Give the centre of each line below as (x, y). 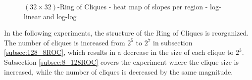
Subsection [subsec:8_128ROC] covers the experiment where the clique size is (121, 61)
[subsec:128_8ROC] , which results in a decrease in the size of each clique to (119, 52)
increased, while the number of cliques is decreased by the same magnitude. (119, 71)
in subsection (173, 42)
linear (32, 16)
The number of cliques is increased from (65, 42)
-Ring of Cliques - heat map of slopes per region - (133, 6)
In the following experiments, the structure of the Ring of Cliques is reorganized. (126, 33)
